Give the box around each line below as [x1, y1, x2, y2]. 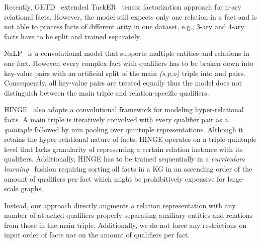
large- [227, 173, 245, 184]
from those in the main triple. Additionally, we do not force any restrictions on [4, 219, 247, 230]
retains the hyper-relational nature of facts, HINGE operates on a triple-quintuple [4, 134, 257, 144]
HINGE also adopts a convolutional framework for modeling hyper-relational [4, 104, 244, 115]
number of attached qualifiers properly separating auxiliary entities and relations [4, 210, 253, 220]
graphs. [21, 183, 43, 194]
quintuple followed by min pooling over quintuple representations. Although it [4, 124, 243, 134]
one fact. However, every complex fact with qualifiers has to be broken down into [4, 57, 254, 68]
